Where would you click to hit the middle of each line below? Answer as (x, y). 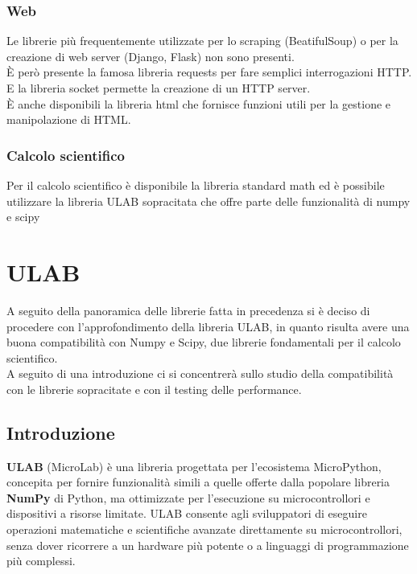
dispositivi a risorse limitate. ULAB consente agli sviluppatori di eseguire (187, 513)
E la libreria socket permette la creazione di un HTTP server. (159, 88)
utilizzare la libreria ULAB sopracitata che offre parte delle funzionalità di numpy (208, 201)
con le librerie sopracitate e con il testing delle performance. (154, 389)
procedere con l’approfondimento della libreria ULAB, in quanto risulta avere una (208, 326)
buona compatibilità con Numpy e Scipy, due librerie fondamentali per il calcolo (204, 342)
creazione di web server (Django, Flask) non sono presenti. (151, 56)
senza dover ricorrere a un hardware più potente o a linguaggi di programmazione (208, 545)
